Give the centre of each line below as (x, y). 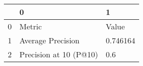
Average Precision (50, 40)
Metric (31, 26)
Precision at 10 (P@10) (59, 54)
